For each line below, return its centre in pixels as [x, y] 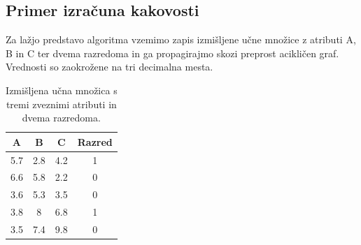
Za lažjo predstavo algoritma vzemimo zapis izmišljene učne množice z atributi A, [181, 39]
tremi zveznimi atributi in [61, 104]
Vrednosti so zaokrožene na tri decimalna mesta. [109, 67]
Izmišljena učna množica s [62, 90]
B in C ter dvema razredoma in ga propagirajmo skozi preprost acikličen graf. [172, 53]
